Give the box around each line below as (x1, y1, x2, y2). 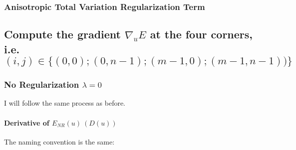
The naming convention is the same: (4, 136, 115, 147)
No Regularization (4, 78, 79, 91)
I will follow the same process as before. (4, 98, 126, 108)
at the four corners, (150, 26, 253, 42)
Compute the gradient (4, 26, 121, 42)
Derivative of (4, 117, 49, 128)
